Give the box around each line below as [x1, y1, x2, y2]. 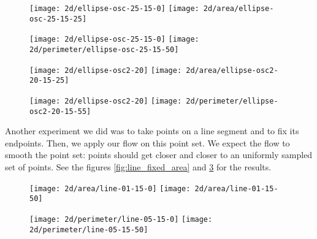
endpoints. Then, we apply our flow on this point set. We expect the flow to [5, 136, 290, 149]
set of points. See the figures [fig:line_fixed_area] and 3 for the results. [5, 161, 272, 173]
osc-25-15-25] [29, 14, 87, 23]
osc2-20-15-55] [29, 107, 91, 116]
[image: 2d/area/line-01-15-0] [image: [29, 184, 191, 193]
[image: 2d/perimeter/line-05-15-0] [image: [29, 214, 213, 224]
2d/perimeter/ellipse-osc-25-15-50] [29, 45, 179, 54]
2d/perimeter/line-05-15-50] [29, 225, 148, 234]
